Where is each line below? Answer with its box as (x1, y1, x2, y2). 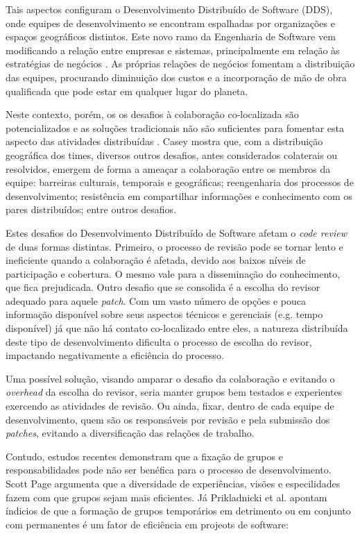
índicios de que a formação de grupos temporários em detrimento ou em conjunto (6, 503, 351, 518)
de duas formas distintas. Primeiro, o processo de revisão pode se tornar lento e (6, 239, 343, 253)
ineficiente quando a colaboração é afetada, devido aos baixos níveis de (6, 253, 306, 267)
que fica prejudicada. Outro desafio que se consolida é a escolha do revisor (6, 280, 320, 294)
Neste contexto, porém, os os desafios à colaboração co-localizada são (6, 107, 299, 122)
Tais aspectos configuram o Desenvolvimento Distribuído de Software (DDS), (6, 2, 333, 16)
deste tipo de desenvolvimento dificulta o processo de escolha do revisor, (6, 334, 312, 349)
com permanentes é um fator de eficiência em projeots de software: (6, 517, 289, 531)
